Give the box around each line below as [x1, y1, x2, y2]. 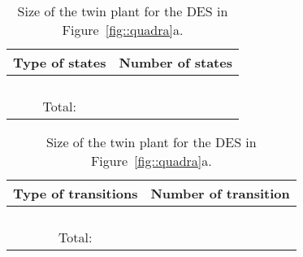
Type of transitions [13, 184, 138, 203]
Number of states [119, 53, 232, 72]
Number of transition [150, 184, 290, 203]
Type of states [13, 53, 106, 72]
